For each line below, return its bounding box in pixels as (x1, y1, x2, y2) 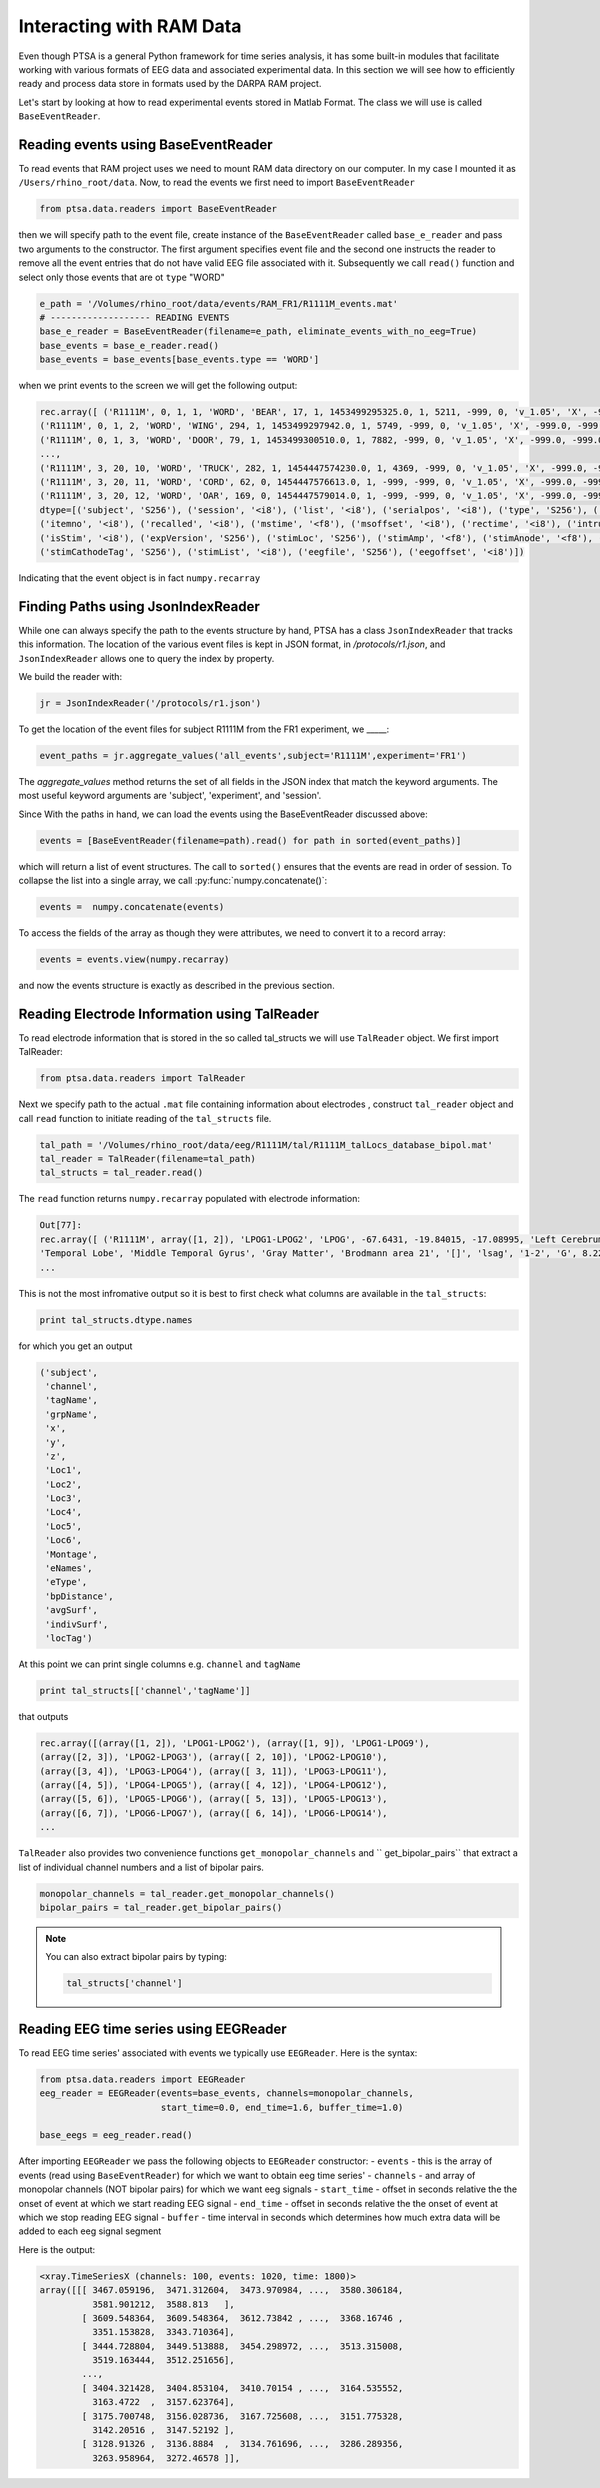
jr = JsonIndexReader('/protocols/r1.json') (39, 698, 262, 709)
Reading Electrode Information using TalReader (18, 1005, 320, 1022)
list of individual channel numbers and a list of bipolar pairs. (18, 1861, 265, 1873)
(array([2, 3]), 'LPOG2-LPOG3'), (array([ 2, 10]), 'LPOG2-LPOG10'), (39, 1751, 388, 1763)
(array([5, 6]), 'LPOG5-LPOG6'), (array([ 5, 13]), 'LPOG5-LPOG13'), (39, 1793, 388, 1805)
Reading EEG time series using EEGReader (18, 2020, 287, 2037)
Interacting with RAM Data (18, 15, 242, 37)
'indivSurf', (45, 1618, 109, 1630)
